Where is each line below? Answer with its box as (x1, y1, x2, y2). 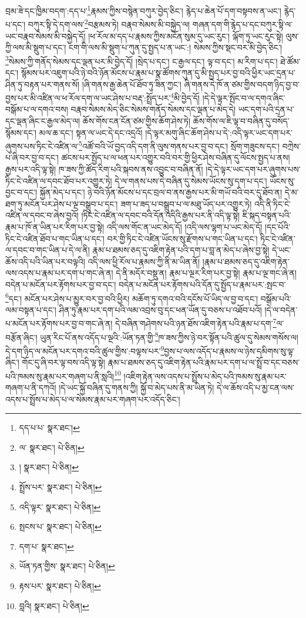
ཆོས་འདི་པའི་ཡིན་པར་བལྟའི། (5, 255, 85, 267)
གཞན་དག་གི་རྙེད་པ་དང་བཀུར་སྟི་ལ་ (192, 18, 293, 30)
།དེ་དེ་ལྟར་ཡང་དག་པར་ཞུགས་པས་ (206, 163, 301, 175)
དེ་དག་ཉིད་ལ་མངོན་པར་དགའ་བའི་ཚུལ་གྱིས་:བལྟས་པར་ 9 (5, 343, 164, 357)
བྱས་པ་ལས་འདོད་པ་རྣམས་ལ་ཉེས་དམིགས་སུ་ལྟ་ (164, 344, 295, 357)
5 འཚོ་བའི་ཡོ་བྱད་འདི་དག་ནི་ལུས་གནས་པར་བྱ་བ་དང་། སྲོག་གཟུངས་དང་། (79, 138, 280, 152)
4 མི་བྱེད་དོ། (170, 90, 200, 104)
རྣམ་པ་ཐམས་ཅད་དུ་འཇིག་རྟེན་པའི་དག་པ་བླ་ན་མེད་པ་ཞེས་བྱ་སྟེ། (92, 244, 270, 256)
